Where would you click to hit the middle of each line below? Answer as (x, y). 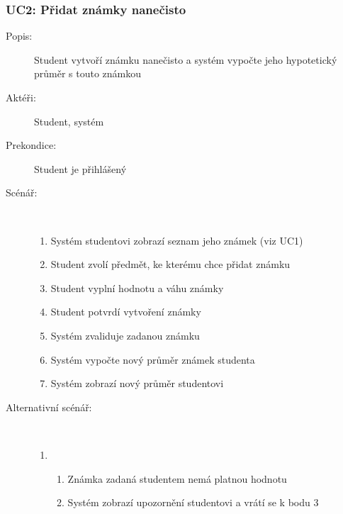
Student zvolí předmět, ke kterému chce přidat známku (170, 264)
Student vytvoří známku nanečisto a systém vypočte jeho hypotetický (186, 59)
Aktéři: (21, 97)
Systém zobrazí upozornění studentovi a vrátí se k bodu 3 (193, 502)
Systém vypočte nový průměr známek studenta (153, 359)
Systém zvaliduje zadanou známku (125, 335)
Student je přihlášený (80, 168)
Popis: (19, 36)
